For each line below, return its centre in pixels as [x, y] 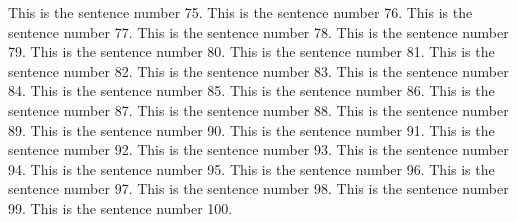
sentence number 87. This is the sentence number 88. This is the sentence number [258, 109]
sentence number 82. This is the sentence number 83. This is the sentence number [258, 70]
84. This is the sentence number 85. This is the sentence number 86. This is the [251, 90]
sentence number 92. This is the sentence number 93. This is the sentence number [258, 149]
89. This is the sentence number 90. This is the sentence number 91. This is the [251, 129]
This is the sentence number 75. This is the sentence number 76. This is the [240, 12]
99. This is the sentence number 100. [120, 207]
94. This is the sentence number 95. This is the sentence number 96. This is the [251, 168]
